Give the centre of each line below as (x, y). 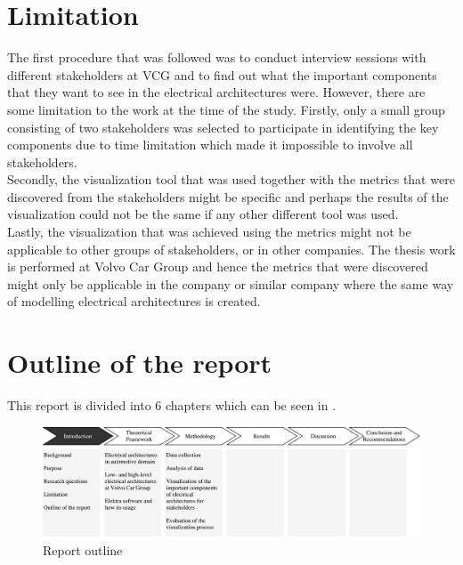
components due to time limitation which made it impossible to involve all (210, 145)
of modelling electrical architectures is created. (134, 301)
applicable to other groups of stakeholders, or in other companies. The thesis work (231, 249)
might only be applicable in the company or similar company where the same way (231, 283)
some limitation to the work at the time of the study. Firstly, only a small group (226, 109)
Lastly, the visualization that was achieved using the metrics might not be (209, 232)
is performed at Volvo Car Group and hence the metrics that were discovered (218, 266)
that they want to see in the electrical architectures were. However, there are (216, 92)
